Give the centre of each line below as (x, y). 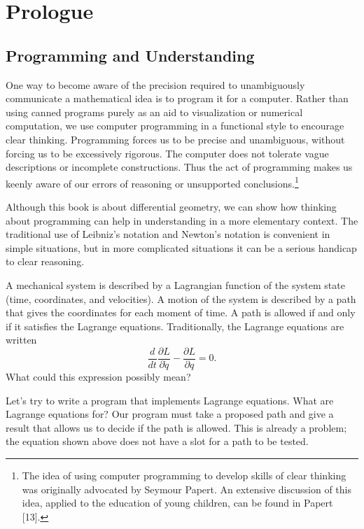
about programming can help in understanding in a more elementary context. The (182, 220)
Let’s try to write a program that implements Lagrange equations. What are (170, 400)
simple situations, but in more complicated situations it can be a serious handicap (181, 247)
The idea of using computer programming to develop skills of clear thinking (184, 475)
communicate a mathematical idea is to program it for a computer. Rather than (177, 98)
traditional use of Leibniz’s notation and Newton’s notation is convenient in (168, 234)
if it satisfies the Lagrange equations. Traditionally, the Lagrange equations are (175, 326)
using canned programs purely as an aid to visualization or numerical (154, 112)
